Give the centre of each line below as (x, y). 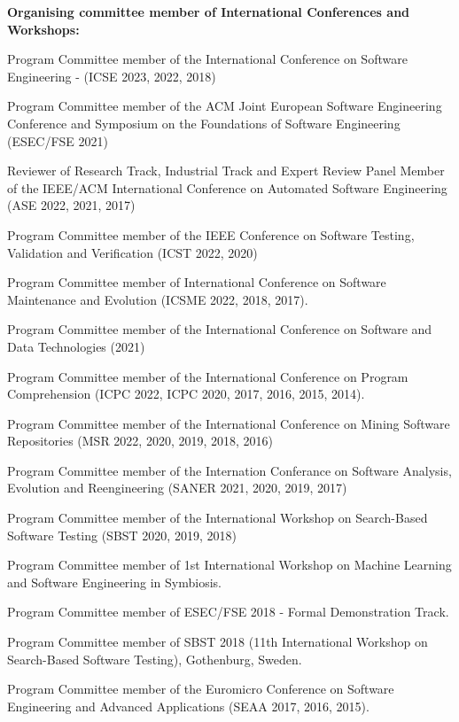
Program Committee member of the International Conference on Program (208, 376)
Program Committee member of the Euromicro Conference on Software (201, 689)
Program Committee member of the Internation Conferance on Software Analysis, (229, 470)
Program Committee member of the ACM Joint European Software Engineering (225, 106)
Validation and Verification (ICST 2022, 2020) (132, 252)
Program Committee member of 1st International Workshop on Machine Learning (229, 565)
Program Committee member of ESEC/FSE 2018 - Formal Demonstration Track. (228, 612)
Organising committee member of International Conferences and (209, 12)
